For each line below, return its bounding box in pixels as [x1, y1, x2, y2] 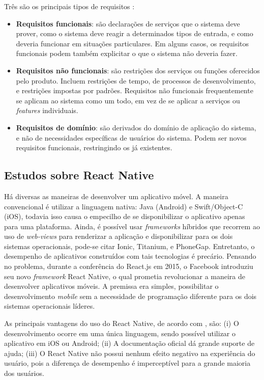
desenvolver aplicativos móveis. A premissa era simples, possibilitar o [4, 281, 219, 291]
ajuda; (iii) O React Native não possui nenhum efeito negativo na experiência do [4, 347, 255, 358]
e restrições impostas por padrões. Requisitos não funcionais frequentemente [16, 85, 253, 96]
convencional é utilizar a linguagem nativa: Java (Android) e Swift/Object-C [4, 201, 243, 211]
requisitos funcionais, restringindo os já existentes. [16, 142, 172, 153]
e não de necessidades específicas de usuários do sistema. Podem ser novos [16, 132, 247, 143]
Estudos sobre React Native [4, 167, 154, 183]
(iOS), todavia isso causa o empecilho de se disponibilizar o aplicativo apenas [4, 211, 245, 222]
